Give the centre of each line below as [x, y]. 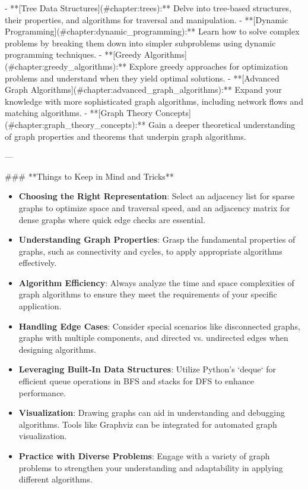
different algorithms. [55, 479]
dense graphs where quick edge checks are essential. [112, 219]
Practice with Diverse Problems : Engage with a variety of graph [144, 456]
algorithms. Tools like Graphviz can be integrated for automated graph [148, 424]
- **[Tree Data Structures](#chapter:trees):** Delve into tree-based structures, [148, 8]
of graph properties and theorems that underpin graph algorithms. [126, 136]
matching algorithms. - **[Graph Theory [79, 113]
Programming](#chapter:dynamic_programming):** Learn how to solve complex [152, 31]
